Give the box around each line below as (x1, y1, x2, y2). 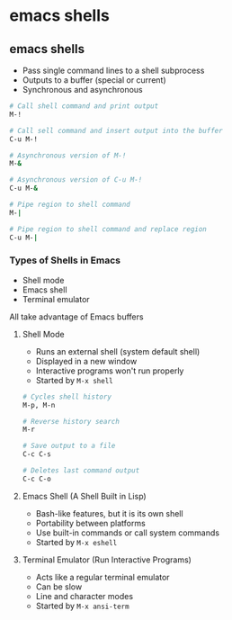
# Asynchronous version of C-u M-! (9, 175, 143, 184)
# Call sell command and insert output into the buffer (9, 126, 223, 135)
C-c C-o (22, 474, 51, 483)
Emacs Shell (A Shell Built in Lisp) (22, 490, 147, 501)
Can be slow (35, 581, 83, 592)
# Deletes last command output (22, 466, 140, 475)
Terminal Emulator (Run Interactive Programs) (22, 554, 192, 565)
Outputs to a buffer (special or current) (22, 75, 166, 85)
